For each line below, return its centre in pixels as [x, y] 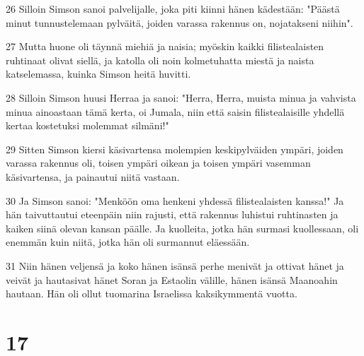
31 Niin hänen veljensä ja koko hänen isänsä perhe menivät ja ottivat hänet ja [175, 265]
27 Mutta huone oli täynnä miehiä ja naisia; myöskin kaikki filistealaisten [165, 46]
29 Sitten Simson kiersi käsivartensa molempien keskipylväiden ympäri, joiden [175, 149]
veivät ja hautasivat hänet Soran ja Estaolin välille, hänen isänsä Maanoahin [172, 279]
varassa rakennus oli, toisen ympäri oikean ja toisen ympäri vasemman [158, 163]
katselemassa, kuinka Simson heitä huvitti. [98, 74]
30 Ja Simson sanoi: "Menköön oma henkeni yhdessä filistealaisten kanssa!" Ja [175, 200]
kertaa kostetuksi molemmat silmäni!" [87, 125]
